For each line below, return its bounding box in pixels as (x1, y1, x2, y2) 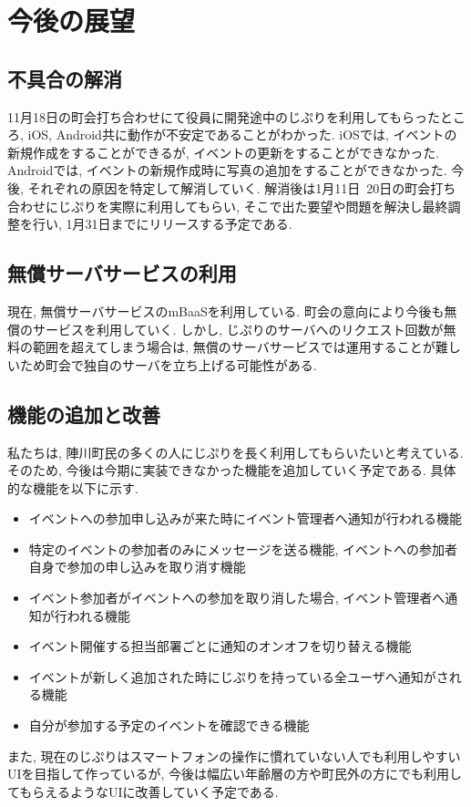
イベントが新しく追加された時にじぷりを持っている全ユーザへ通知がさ (28, 667, 449, 686)
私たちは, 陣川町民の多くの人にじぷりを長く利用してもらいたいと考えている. (7, 442, 464, 461)
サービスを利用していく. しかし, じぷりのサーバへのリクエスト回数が (32, 319, 444, 338)
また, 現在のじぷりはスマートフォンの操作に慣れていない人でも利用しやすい (7, 746, 461, 765)
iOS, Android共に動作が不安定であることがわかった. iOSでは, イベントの (27, 125, 457, 144)
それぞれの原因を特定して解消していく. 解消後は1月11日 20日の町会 (27, 178, 431, 197)
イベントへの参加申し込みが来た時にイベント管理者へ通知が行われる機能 (28, 509, 463, 528)
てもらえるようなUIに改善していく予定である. (7, 781, 279, 801)
